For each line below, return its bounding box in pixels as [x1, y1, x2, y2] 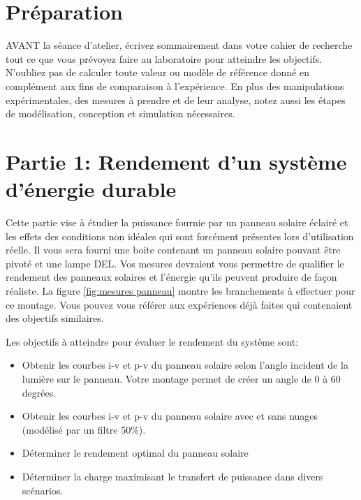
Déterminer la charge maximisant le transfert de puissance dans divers [22, 469, 323, 483]
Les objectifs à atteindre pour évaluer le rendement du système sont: [6, 334, 299, 348]
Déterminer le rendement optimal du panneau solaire [22, 446, 249, 460]
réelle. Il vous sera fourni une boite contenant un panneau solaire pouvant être [6, 242, 341, 257]
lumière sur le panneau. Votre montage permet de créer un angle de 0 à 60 [22, 371, 341, 385]
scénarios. [22, 483, 64, 497]
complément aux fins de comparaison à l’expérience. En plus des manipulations [6, 78, 344, 93]
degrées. [22, 385, 57, 399]
